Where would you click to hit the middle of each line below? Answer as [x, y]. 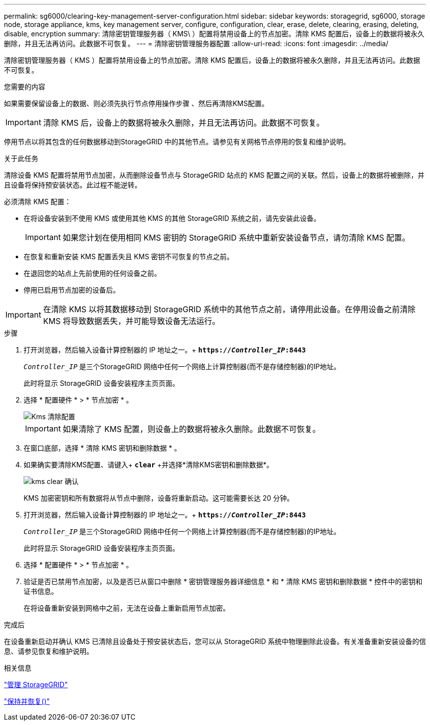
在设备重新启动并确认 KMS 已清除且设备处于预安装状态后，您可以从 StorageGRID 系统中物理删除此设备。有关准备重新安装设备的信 [215, 641]
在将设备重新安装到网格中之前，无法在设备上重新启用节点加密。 [127, 608]
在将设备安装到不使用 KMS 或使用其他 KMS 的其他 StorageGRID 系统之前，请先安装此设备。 [172, 218]
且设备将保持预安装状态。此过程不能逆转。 [73, 185]
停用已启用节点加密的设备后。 [72, 290]
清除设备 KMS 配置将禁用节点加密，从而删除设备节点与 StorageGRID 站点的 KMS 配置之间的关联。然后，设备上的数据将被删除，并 [214, 175]
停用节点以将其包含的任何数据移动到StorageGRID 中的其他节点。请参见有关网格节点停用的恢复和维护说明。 [177, 142]
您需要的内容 [25, 87]
